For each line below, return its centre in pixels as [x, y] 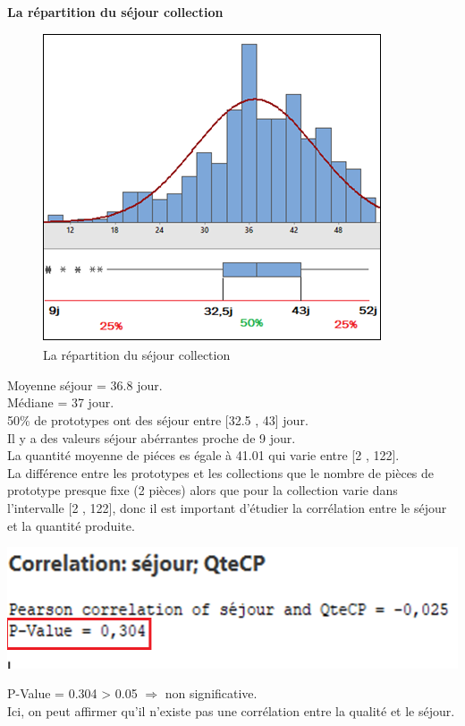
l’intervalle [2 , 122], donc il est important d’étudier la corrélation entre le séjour [227, 507]
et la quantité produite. [71, 525]
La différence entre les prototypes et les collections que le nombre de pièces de [221, 472]
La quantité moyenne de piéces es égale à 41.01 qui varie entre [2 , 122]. [203, 455]
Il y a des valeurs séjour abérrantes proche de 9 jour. [152, 437]
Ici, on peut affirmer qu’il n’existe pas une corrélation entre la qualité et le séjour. [231, 710]
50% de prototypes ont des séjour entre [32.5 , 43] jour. [158, 419]
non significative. [211, 693]
